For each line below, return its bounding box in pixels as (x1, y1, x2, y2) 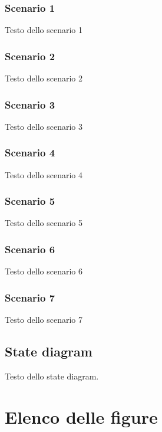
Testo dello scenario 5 (5, 217, 83, 229)
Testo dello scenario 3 (5, 120, 83, 132)
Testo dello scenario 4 (5, 168, 83, 181)
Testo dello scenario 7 (5, 313, 83, 326)
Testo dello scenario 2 (5, 72, 83, 84)
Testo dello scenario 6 (5, 265, 83, 277)
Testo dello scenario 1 (5, 24, 83, 36)
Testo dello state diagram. (5, 369, 99, 382)
